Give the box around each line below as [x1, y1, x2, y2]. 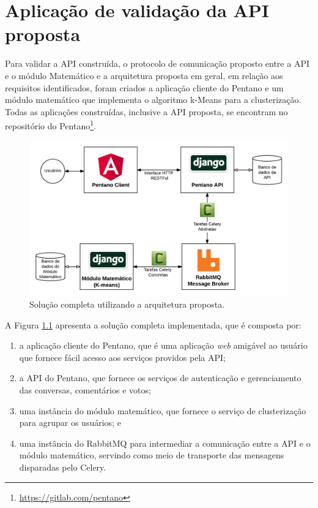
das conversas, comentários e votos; [19, 384, 151, 396]
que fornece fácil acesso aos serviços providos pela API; [19, 351, 226, 363]
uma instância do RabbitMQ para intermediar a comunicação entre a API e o [19, 436, 311, 449]
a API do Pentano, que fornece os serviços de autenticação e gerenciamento [19, 371, 301, 384]
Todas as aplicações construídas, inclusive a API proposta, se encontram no [5, 105, 288, 118]
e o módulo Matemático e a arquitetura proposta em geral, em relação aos [5, 69, 283, 82]
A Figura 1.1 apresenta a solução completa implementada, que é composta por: [5, 318, 301, 331]
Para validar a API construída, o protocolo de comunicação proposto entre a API [5, 57, 309, 70]
